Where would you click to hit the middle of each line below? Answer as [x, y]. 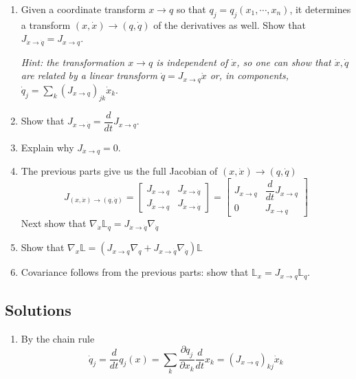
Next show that [54, 223]
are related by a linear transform [89, 75]
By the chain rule [58, 338]
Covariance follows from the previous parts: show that [135, 272]
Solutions [38, 310]
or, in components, [249, 75]
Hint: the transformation [73, 62]
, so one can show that [284, 62]
